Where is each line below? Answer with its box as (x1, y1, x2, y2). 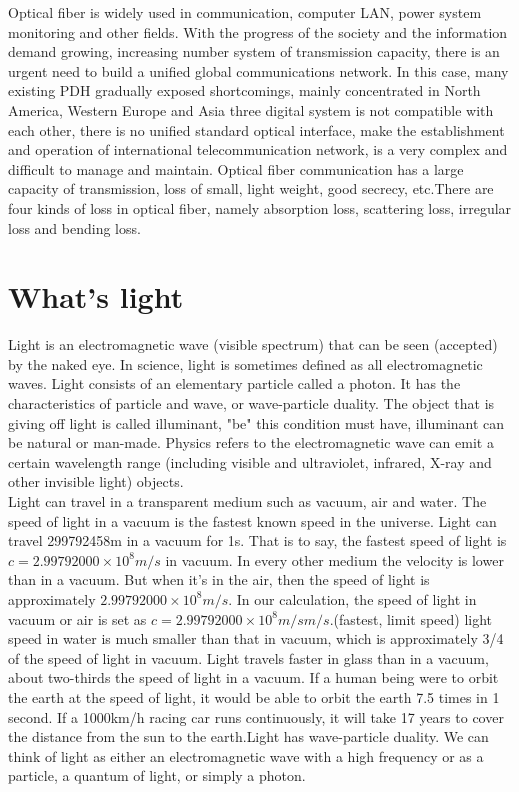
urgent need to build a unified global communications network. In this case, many (8, 60, 509, 81)
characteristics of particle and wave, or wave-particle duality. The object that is (8, 393, 495, 414)
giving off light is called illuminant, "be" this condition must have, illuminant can (8, 412, 505, 433)
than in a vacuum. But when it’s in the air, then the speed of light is (8, 569, 430, 590)
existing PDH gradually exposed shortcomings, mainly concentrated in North (8, 80, 481, 101)
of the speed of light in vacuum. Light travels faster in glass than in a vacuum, (8, 647, 489, 668)
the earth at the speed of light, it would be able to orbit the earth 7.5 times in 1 (8, 686, 500, 707)
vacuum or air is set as (8, 608, 147, 629)
